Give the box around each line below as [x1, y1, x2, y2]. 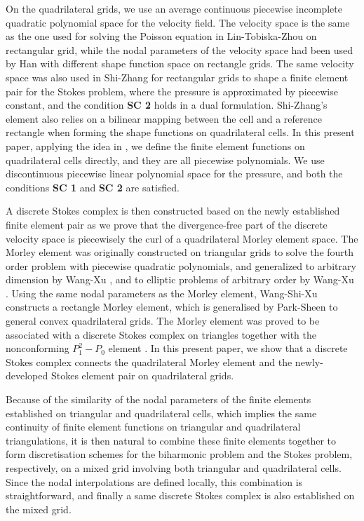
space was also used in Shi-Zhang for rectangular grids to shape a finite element [6, 69, 349, 84]
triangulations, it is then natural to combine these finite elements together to [6, 433, 336, 447]
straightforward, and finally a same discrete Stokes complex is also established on [6, 488, 355, 503]
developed [6, 368, 48, 383]
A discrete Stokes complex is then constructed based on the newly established [6, 203, 340, 218]
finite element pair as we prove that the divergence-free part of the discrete [6, 217, 328, 231]
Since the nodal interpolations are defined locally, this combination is [6, 474, 303, 489]
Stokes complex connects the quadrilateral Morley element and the [6, 354, 292, 369]
